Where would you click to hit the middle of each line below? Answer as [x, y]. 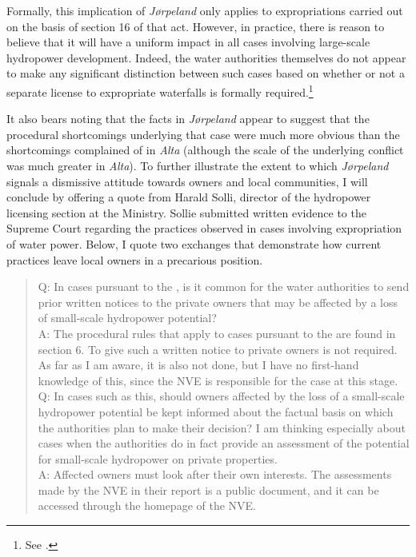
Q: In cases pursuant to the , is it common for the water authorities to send [224, 286]
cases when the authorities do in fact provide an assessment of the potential [224, 443]
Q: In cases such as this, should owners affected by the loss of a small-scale [221, 396]
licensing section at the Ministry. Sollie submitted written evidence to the [186, 212]
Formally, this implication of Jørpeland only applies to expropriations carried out [205, 10]
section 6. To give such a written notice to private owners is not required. [218, 349]
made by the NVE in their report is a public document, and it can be [208, 489]
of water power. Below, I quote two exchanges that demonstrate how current [194, 243]
